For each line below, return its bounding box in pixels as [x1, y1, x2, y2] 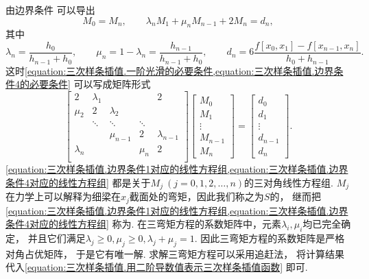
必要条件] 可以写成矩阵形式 [29, 77, 151, 91]
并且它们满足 [27, 230, 86, 245]
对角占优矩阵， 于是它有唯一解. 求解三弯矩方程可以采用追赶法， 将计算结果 [5, 246, 344, 260]
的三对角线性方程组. [244, 175, 333, 189]
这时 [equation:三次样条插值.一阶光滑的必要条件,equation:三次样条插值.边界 [5, 63, 334, 77]
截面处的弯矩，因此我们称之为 [129, 189, 264, 204]
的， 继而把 [270, 189, 322, 204]
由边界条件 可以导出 [5, 3, 95, 16]
